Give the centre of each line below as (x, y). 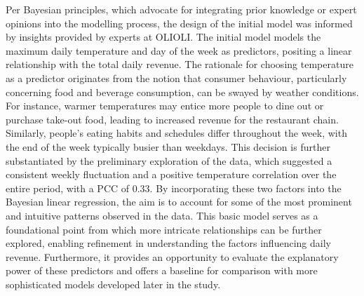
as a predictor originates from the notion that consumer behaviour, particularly (176, 78)
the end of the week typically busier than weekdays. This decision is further (168, 146)
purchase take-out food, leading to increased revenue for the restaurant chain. (172, 119)
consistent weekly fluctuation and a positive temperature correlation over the (171, 174)
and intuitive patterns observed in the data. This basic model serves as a (162, 215)
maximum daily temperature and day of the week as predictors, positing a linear (179, 50)
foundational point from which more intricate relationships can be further (164, 229)
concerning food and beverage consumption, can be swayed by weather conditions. (182, 92)
